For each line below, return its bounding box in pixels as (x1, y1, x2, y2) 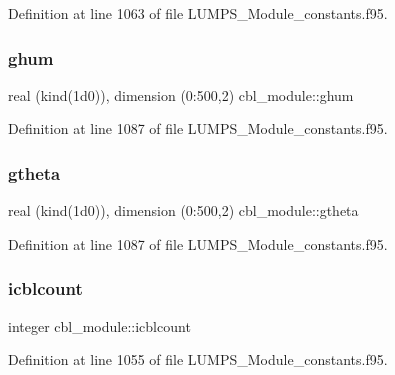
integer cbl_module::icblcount (8, 315, 191, 336)
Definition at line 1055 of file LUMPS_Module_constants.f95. (8, 349, 388, 370)
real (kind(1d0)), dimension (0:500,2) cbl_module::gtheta (8, 200, 359, 221)
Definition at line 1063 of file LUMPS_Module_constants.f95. (8, 3, 388, 23)
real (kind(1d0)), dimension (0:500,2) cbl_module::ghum (8, 84, 354, 105)
